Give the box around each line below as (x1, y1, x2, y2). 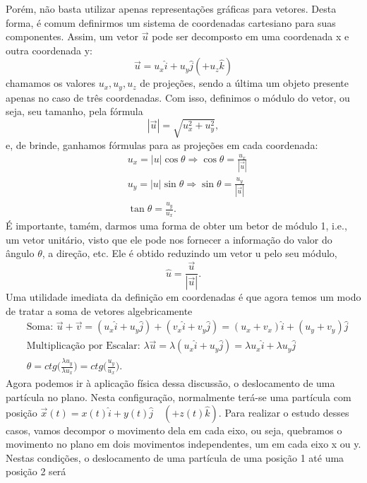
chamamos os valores (6, 76, 96, 90)
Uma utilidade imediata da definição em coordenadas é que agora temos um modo (6, 290, 361, 304)
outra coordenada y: (6, 42, 92, 57)
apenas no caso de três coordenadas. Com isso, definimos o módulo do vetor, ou (6, 90, 350, 105)
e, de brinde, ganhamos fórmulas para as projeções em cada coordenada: (6, 137, 318, 152)
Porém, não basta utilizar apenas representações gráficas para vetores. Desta (6, 1, 337, 16)
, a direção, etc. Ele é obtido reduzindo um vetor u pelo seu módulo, (42, 246, 337, 261)
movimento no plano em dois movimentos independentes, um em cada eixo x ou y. (6, 436, 361, 451)
